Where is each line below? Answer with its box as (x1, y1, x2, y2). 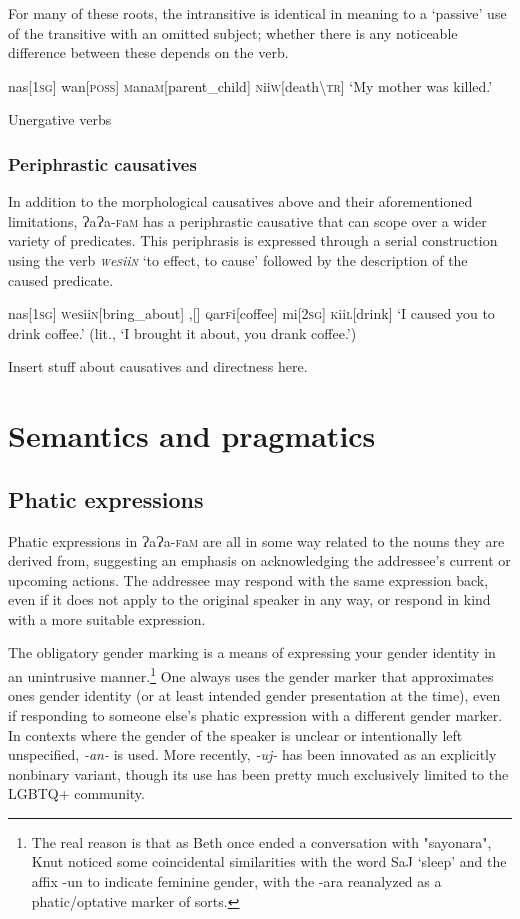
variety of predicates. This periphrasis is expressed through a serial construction (8, 230, 498, 251)
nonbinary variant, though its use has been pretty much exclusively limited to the (8, 763, 509, 784)
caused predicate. (8, 269, 114, 290)
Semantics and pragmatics (8, 415, 376, 456)
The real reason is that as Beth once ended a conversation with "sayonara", (31, 831, 492, 852)
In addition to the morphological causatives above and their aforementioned (8, 191, 473, 212)
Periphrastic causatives (8, 151, 197, 176)
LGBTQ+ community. (8, 783, 145, 804)
